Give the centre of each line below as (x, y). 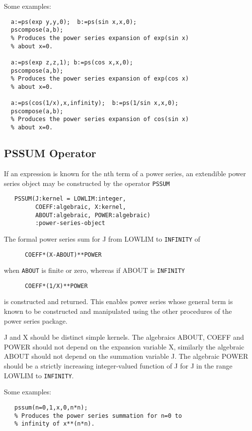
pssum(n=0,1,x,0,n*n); (51, 407)
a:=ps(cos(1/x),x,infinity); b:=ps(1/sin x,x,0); (95, 103)
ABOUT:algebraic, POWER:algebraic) (93, 215)
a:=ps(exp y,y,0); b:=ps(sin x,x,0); (74, 22)
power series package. (36, 320)
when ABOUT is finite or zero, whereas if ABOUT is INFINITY (95, 270)
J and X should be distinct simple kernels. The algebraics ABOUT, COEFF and (124, 337)
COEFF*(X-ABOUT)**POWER (63, 255)
